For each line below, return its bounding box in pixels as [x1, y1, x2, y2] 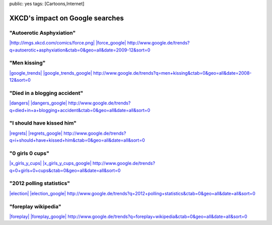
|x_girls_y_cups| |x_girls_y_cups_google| [9, 160, 92, 166]
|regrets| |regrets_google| [9, 130, 63, 136]
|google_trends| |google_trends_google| [9, 70, 93, 76]
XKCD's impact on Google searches [9, 14, 124, 22]
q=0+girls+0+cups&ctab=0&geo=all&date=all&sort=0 [9, 167, 121, 174]
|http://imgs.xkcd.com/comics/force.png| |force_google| [9, 40, 126, 46]
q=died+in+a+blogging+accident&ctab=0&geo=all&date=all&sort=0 [9, 107, 151, 113]
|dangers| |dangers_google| [9, 100, 67, 106]
